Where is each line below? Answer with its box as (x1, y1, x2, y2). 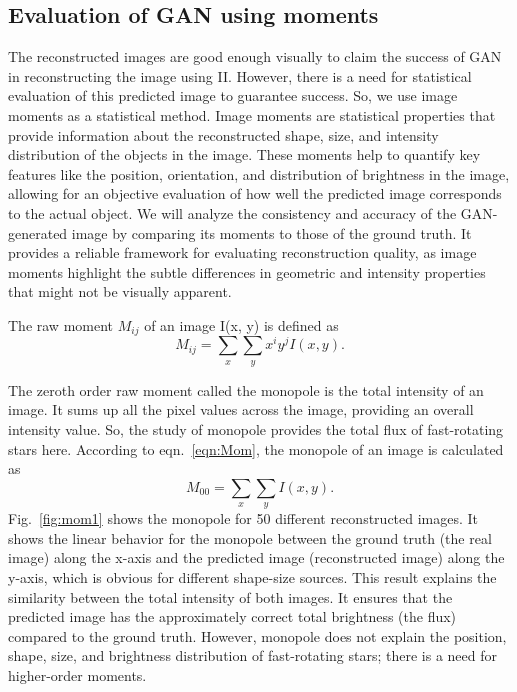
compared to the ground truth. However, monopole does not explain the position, (8, 625, 507, 646)
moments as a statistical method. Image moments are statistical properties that (8, 104, 496, 125)
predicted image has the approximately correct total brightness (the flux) (8, 606, 457, 627)
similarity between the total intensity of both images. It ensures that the (8, 586, 453, 607)
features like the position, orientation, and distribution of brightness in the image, (8, 163, 510, 184)
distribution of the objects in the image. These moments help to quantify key (8, 144, 481, 165)
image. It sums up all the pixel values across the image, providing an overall (8, 399, 474, 420)
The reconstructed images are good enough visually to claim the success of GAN (8, 46, 502, 67)
